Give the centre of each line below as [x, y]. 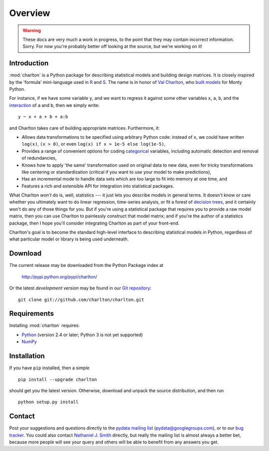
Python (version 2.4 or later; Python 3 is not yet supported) [82, 335]
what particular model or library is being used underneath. [69, 239]
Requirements [32, 314]
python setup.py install [48, 402]
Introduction [29, 63]
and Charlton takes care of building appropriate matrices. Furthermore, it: [84, 128]
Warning [32, 30]
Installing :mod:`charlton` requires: [44, 326]
